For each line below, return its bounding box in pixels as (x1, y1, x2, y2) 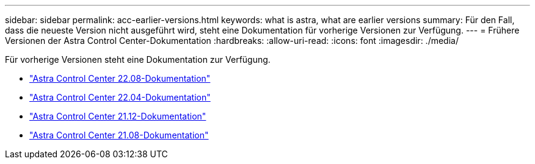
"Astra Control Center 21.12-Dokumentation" (29, 111, 206, 121)
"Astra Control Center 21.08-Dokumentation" (29, 130, 209, 140)
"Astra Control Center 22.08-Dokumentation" (29, 73, 211, 84)
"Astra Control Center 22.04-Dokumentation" (29, 92, 211, 102)
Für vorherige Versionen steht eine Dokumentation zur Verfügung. (5, 54, 271, 65)
